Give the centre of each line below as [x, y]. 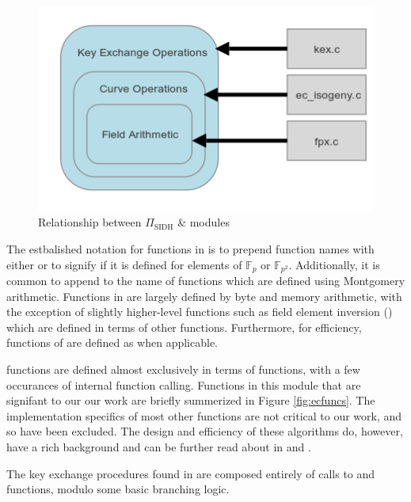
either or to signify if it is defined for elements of [124, 264]
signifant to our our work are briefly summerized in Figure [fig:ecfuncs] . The [191, 400]
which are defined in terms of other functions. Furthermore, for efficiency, [184, 327]
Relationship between [90, 222]
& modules [204, 222]
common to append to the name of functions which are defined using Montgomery [206, 280]
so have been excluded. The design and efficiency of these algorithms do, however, [205, 431]
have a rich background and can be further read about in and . [159, 446]
